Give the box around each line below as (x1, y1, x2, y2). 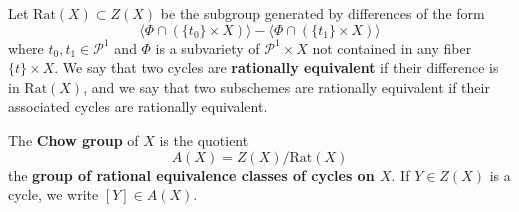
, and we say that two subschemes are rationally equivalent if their (83, 76, 490, 97)
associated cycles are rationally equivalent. (8, 96, 268, 117)
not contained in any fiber (312, 37, 472, 58)
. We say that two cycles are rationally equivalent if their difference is (54, 57, 499, 78)
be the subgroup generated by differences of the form (160, 3, 485, 23)
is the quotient (159, 129, 249, 150)
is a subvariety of (155, 37, 260, 58)
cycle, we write (8, 184, 99, 205)
